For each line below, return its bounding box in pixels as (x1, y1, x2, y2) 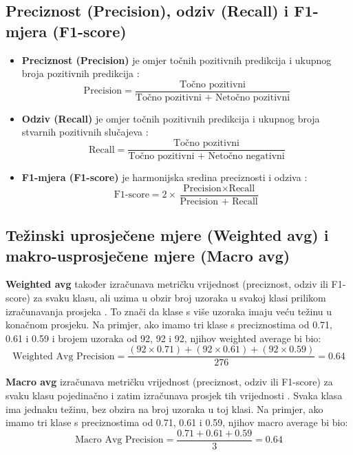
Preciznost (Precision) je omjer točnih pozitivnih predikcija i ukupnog (21, 52, 332, 67)
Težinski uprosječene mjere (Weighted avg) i (6, 224, 329, 246)
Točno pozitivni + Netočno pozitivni (135, 92, 290, 103)
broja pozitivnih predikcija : (21, 66, 140, 81)
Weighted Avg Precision (12, 351, 115, 361)
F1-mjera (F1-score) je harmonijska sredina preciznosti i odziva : (21, 170, 308, 184)
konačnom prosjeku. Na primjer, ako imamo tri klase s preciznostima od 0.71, (6, 317, 332, 332)
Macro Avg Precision (75, 435, 164, 445)
